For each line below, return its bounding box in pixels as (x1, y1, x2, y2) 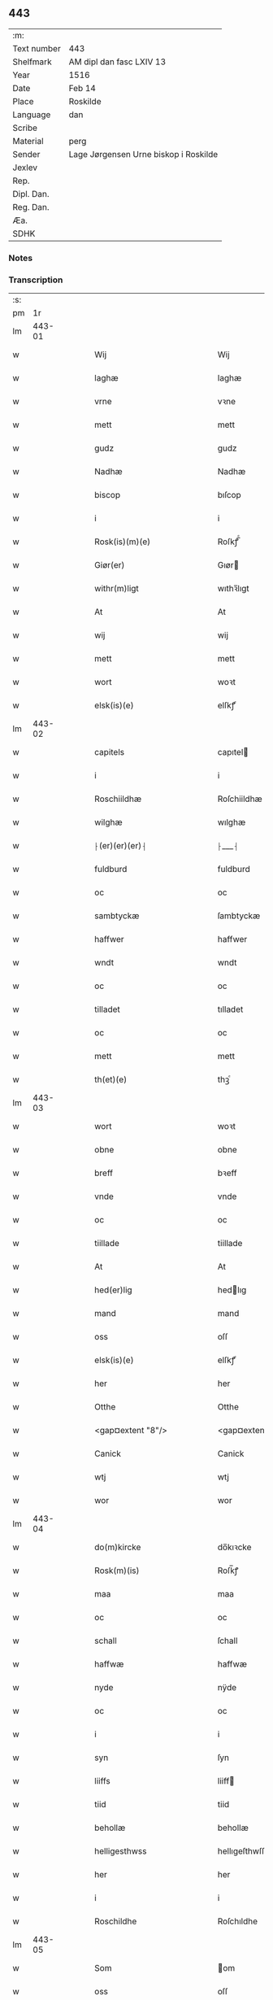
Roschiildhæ (94, 793, 142, 804)
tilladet (94, 1004, 120, 1015)
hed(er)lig (94, 1284, 132, 1296)
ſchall (217, 1635, 238, 1646)
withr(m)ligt (94, 583, 140, 595)
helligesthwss (94, 1845, 147, 1857)
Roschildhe (94, 1915, 137, 1927)
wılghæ (217, 817, 246, 828)
